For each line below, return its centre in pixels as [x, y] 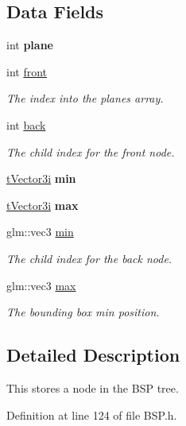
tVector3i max [43, 205]
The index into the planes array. [85, 98]
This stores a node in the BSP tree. [93, 387]
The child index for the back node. [89, 258]
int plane [30, 45]
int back [26, 124]
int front [27, 71]
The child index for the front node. [91, 151]
